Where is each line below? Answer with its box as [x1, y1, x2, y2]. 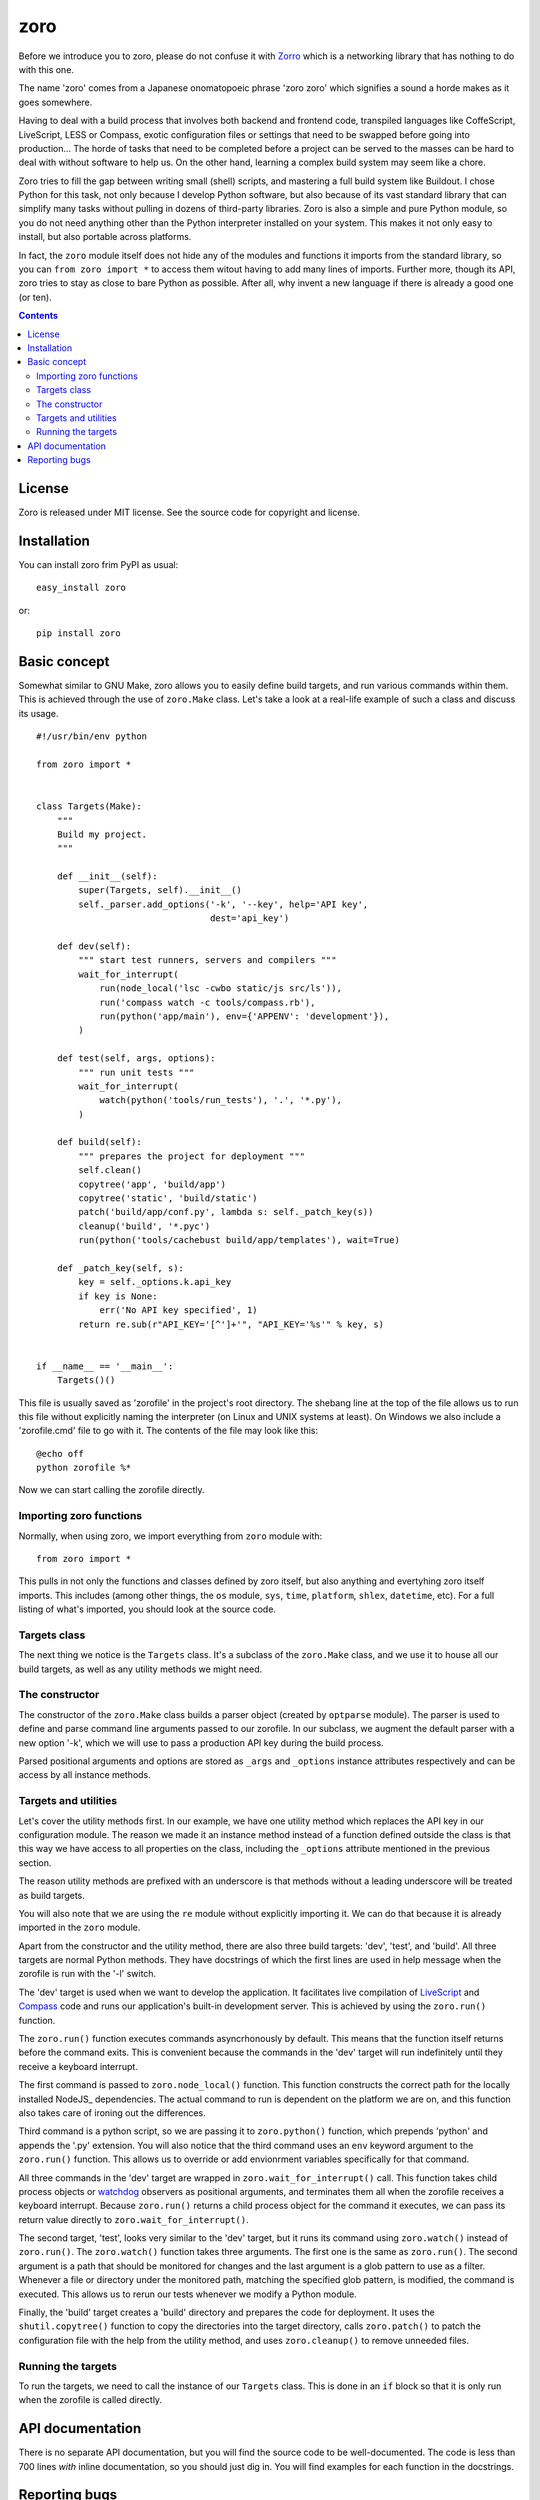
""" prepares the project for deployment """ [78, 1150, 305, 1162]
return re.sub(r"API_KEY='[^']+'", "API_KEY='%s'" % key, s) [78, 1318, 385, 1330]
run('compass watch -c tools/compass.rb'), [99, 996, 316, 1008]
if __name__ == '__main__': [36, 1360, 174, 1372]
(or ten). [18, 291, 52, 303]
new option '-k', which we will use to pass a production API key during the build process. [18, 1736, 384, 1749]
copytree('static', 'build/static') [78, 1193, 259, 1204]
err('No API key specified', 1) [99, 1305, 259, 1316]
